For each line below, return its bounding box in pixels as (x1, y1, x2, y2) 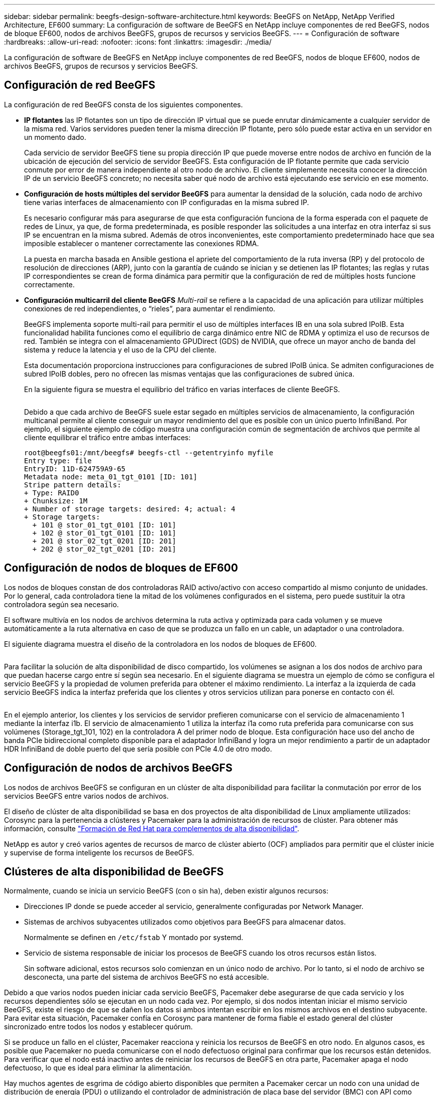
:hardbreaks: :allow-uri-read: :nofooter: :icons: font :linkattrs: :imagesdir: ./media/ (4, 38, 272, 46)
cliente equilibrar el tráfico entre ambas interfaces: (24, 433, 191, 442)
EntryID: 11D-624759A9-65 (24, 464, 126, 473)
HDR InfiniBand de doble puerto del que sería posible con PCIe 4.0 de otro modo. (4, 744, 272, 753)
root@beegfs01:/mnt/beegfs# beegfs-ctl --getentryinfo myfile (24, 448, 274, 457)
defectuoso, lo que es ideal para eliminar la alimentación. (4, 1063, 192, 1072)
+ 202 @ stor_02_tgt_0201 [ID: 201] (32, 544, 176, 553)
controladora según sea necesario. (4, 600, 119, 609)
